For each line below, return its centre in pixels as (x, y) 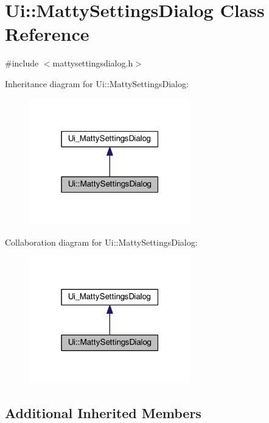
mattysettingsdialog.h (93, 63)
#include (22, 63)
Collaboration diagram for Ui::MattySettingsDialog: (101, 242)
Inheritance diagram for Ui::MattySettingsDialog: (97, 83)
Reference (47, 34)
